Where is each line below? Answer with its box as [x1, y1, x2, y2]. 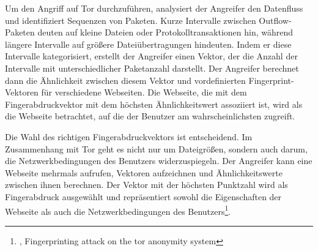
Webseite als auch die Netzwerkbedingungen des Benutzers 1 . [5, 203, 231, 217]
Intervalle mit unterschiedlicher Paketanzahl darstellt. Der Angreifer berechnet [5, 61, 299, 74]
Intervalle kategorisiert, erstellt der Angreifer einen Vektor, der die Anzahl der [5, 50, 298, 62]
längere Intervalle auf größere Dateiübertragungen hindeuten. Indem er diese [5, 37, 292, 50]
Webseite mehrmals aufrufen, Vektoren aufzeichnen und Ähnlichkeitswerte [5, 166, 283, 179]
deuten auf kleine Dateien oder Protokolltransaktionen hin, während [37, 26, 294, 39]
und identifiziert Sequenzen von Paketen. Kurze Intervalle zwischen [5, 13, 256, 26]
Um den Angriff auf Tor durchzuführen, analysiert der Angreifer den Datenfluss [5, 2, 303, 14]
